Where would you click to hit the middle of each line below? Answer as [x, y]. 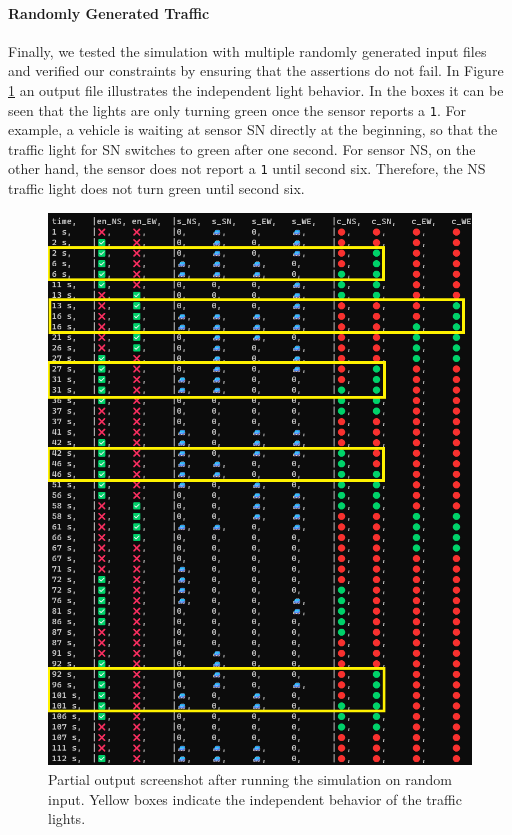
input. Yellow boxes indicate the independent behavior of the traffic [255, 798]
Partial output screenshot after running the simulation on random [250, 779]
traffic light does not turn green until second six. [156, 188]
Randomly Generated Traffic [109, 12]
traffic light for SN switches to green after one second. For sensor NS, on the [242, 148]
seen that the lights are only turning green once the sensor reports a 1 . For [237, 109]
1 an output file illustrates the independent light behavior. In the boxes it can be [256, 89]
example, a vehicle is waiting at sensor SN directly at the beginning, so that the [253, 129]
